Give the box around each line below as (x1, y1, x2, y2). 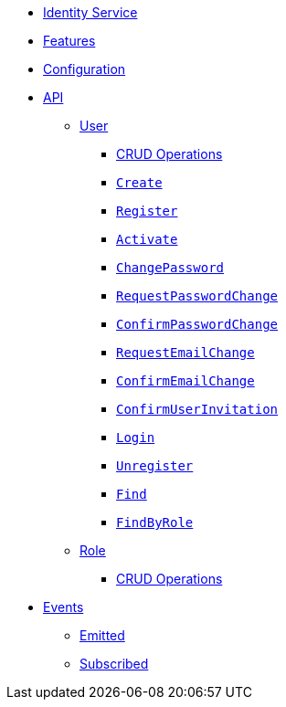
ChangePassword (116, 260, 225, 275)
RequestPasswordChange (116, 289, 279, 303)
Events (43, 599, 84, 615)
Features (43, 33, 96, 48)
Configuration (43, 61, 126, 77)
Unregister (116, 459, 194, 473)
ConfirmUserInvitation (116, 402, 279, 417)
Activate (116, 232, 178, 247)
